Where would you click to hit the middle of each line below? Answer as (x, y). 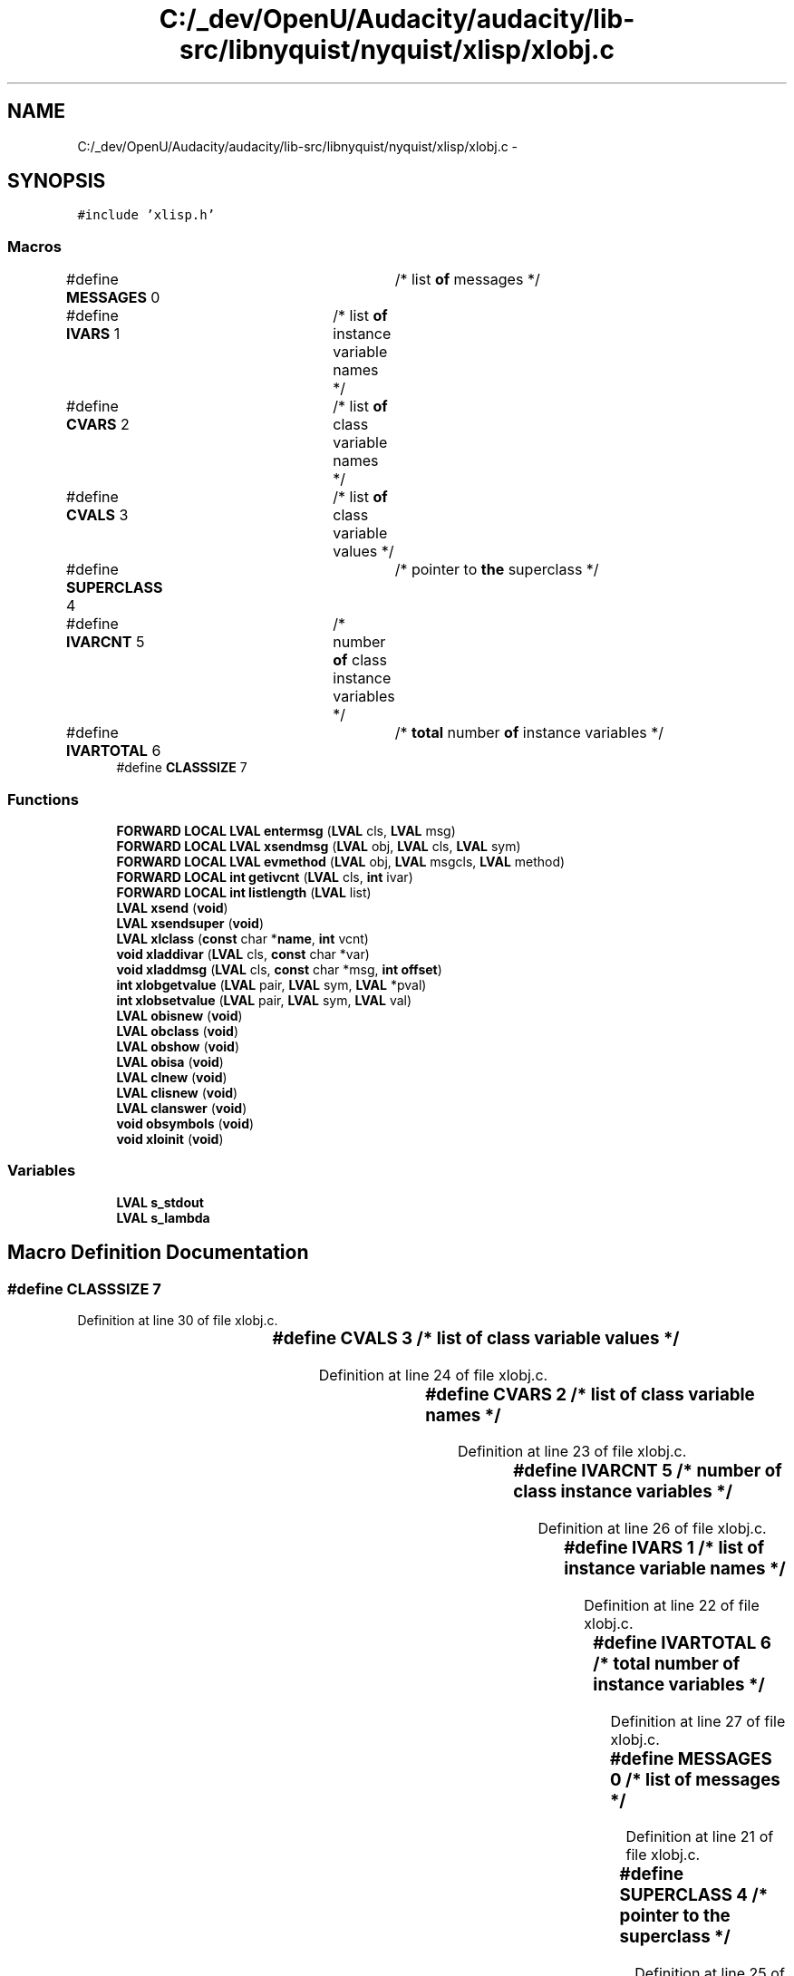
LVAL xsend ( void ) (172, 907)
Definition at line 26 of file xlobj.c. (652, 1529)
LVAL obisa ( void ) (170, 1061)
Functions (43, 799)
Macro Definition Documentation (158, 1253)
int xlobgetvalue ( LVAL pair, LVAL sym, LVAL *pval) (271, 984)
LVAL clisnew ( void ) (177, 1092)
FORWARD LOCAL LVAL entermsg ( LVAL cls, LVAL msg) (286, 830)
